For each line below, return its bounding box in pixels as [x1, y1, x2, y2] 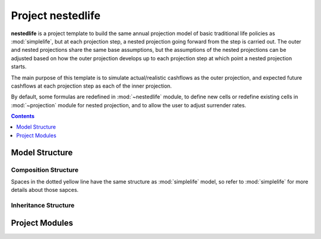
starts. [11, 63, 27, 70]
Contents [11, 113, 35, 120]
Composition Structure [11, 166, 78, 174]
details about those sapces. [11, 187, 79, 194]
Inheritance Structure [11, 201, 75, 210]
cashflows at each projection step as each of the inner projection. [11, 82, 172, 89]
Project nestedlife [11, 9, 101, 22]
